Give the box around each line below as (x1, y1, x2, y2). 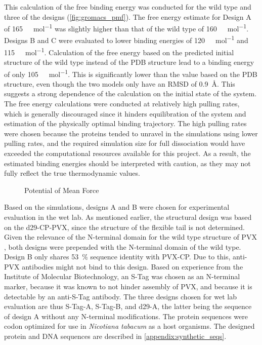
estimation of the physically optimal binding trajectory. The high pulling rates (4, 118, 247, 129)
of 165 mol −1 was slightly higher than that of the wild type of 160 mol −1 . (4, 22, 249, 33)
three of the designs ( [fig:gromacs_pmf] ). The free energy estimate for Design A (4, 11, 251, 22)
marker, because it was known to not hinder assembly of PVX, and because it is (4, 281, 252, 292)
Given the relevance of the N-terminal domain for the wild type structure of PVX (4, 232, 257, 242)
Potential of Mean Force (24, 184, 99, 195)
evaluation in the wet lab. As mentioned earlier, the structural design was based (4, 211, 252, 222)
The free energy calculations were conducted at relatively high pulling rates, (4, 98, 240, 108)
